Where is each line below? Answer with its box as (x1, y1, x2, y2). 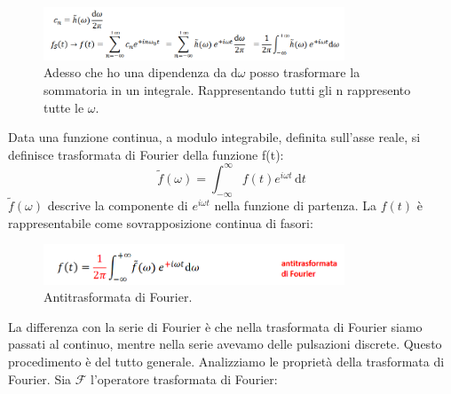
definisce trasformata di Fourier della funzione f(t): (8, 145, 284, 163)
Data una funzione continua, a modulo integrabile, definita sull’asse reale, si (8, 128, 421, 146)
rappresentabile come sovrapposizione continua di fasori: (8, 213, 313, 232)
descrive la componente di (47, 195, 188, 214)
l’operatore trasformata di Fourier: (91, 369, 278, 388)
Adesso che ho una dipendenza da (44, 63, 227, 82)
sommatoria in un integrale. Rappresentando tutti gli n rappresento (44, 81, 411, 99)
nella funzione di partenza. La (214, 195, 377, 214)
